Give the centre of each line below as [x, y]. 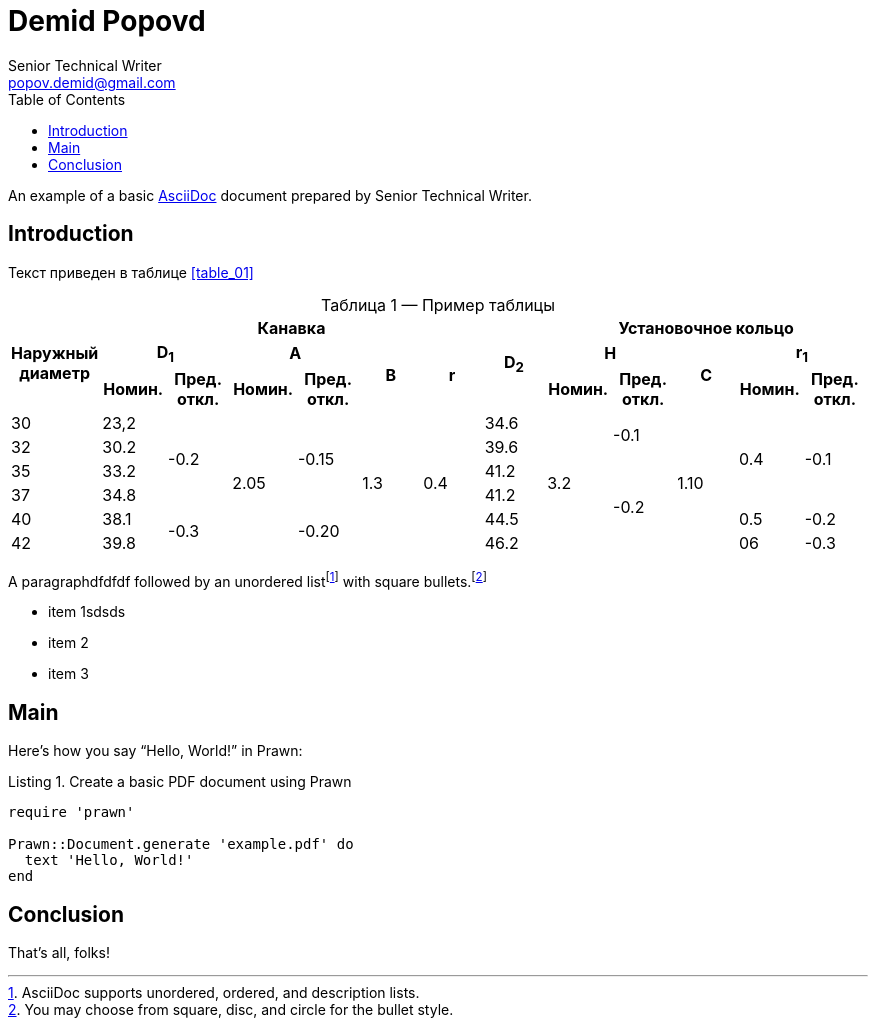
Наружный [55, 353]
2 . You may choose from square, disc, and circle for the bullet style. [231, 1010]
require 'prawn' [71, 812]
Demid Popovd [107, 21]
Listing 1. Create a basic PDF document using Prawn [180, 782]
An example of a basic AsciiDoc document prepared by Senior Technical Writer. [270, 195]
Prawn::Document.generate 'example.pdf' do [181, 844]
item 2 [68, 643]
